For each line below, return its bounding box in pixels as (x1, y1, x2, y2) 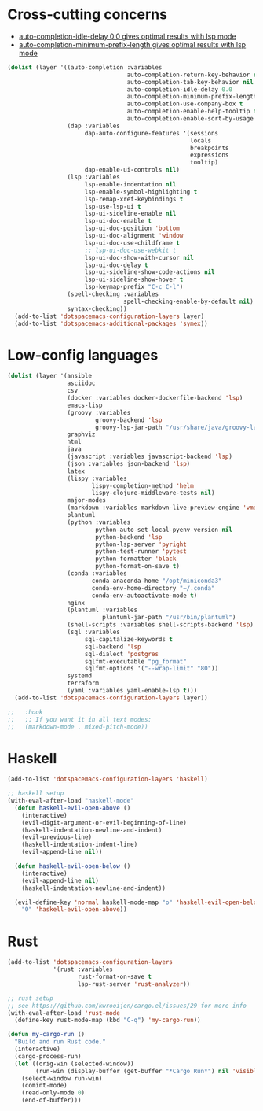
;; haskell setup (7, 789, 64, 798)
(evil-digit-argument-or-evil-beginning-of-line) (21, 818, 188, 827)
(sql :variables (67, 628, 121, 636)
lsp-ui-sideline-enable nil (84, 210, 177, 218)
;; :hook (7, 708, 43, 716)
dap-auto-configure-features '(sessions (84, 129, 219, 137)
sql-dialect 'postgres (84, 650, 159, 658)
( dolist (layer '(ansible (7, 372, 92, 380)
